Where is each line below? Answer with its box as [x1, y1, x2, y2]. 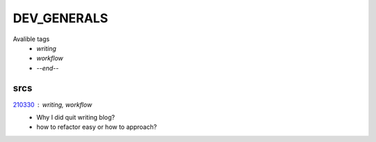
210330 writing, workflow [13, 100, 93, 109]
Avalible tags [13, 35, 50, 43]
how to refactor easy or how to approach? [36, 123, 157, 132]
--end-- [36, 63, 59, 72]
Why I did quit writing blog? [36, 113, 115, 122]
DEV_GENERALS [13, 10, 108, 26]
